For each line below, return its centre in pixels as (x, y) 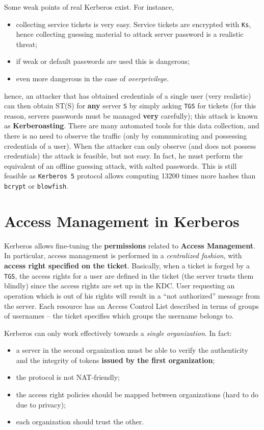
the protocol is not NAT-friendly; (68, 377)
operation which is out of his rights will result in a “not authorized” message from (132, 295)
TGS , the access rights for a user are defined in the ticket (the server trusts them (129, 275)
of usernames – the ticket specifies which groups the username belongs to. (119, 316)
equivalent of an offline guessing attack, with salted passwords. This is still (121, 165)
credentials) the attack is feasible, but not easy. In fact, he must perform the (124, 156)
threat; (27, 44)
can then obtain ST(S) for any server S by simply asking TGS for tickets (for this (130, 106)
